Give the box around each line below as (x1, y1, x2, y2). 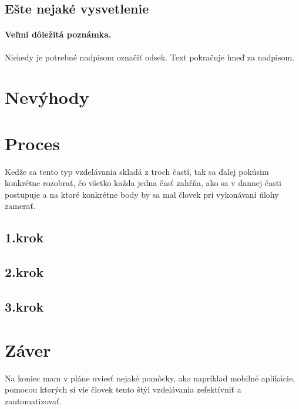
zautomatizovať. (5, 394, 62, 407)
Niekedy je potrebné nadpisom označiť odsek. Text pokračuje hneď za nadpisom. (5, 50, 295, 63)
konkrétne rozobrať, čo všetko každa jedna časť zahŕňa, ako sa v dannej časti (5, 177, 282, 189)
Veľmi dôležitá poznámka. (5, 28, 112, 40)
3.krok (5, 298, 44, 315)
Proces (5, 131, 61, 155)
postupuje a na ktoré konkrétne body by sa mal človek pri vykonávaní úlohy (5, 188, 279, 200)
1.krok (5, 228, 44, 246)
